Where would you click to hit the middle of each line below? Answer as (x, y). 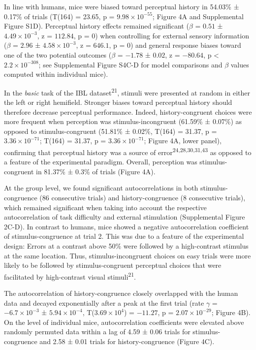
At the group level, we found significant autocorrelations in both (101, 188)
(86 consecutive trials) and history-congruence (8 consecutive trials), (143, 197)
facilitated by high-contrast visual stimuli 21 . (70, 276)
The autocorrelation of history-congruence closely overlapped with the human (121, 293)
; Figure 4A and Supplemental (198, 16)
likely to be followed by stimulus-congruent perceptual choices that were (113, 265)
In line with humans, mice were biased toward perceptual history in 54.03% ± (122, 6)
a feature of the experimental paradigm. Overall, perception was (101, 162)
